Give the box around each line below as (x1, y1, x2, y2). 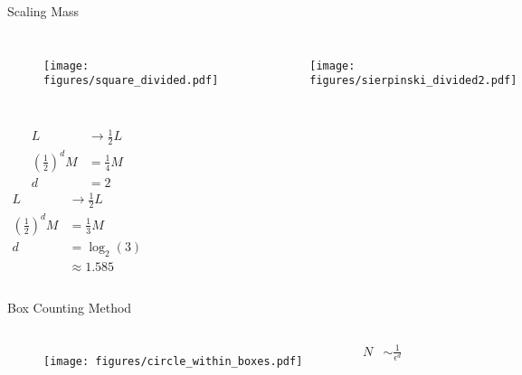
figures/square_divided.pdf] (43, 74, 219, 88)
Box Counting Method (7, 297, 132, 316)
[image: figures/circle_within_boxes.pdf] (43, 355, 303, 369)
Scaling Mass (7, 2, 80, 20)
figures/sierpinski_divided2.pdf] (309, 74, 517, 88)
